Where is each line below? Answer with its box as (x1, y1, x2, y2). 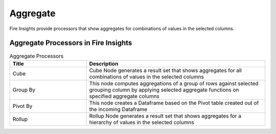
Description (89, 60, 119, 67)
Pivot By (12, 102, 33, 110)
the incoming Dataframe (89, 105, 148, 113)
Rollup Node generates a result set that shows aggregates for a (89, 112, 242, 119)
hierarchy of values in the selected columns (89, 119, 194, 126)
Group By (12, 86, 36, 93)
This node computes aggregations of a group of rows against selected (89, 79, 259, 87)
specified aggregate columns (89, 92, 159, 99)
